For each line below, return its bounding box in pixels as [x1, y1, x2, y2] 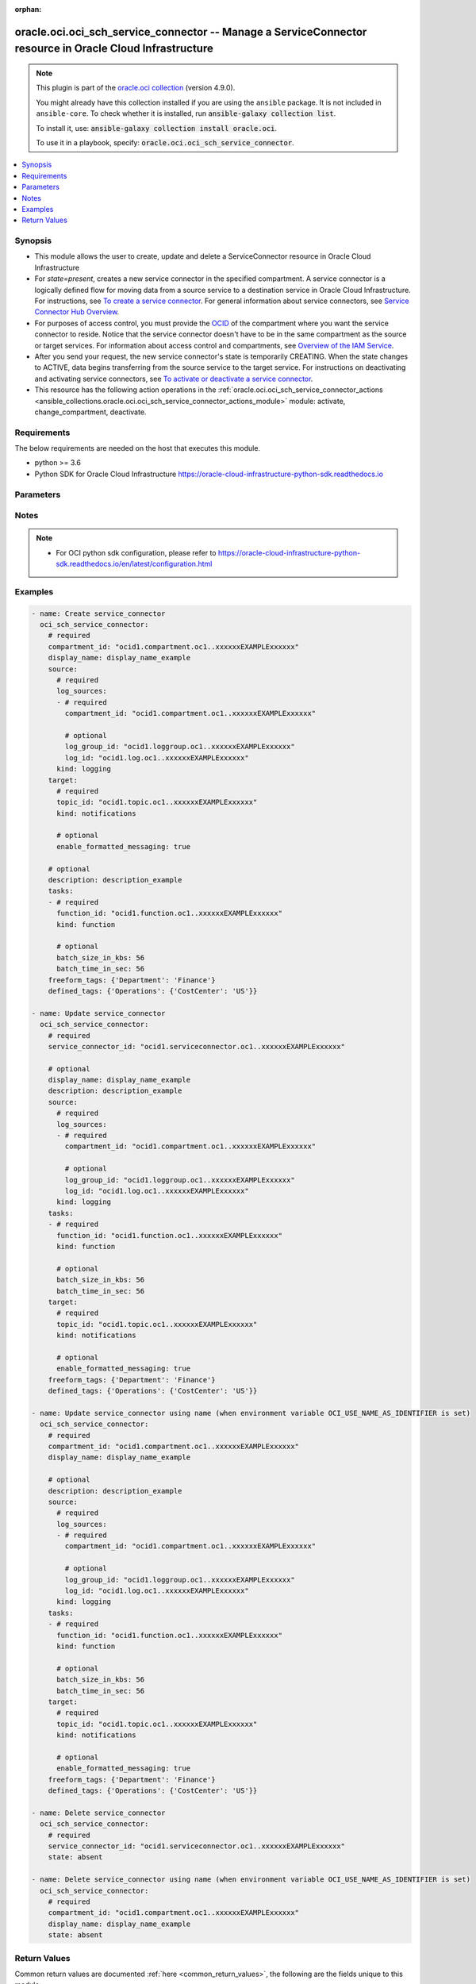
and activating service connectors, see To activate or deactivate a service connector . [34, 374, 313, 383]
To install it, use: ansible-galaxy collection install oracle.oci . [36, 123, 278, 133]
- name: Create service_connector [31, 609, 166, 618]
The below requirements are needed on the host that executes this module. [14, 444, 261, 453]
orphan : [14, 5, 42, 13]
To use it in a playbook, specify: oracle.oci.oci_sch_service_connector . [36, 137, 294, 147]
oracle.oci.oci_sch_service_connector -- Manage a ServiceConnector [14, 25, 367, 39]
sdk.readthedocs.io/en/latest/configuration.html [56, 559, 213, 569]
